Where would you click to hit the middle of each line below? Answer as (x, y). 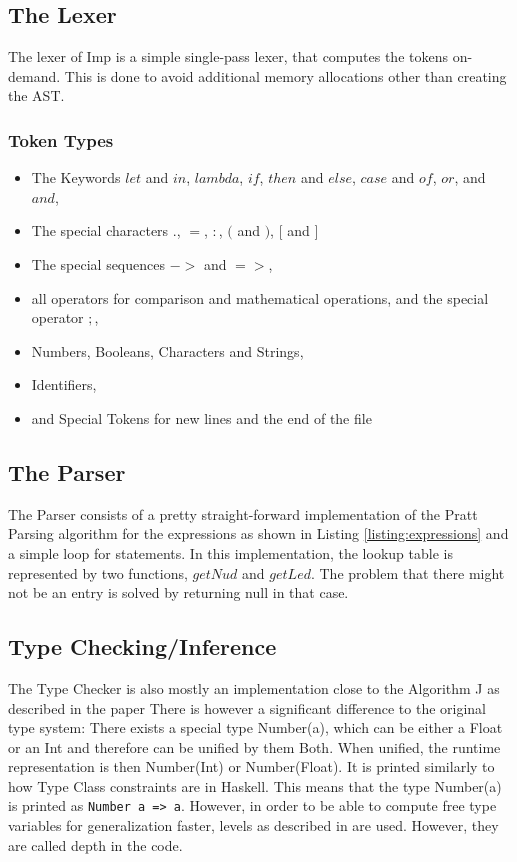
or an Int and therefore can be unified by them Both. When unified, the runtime (254, 746)
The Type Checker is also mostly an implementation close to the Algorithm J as (254, 687)
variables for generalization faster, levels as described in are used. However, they (253, 825)
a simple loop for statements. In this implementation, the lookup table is (230, 552)
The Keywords (76, 177)
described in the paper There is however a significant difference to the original (247, 707)
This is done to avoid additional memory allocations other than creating (285, 75)
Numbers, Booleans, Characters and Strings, (167, 350)
